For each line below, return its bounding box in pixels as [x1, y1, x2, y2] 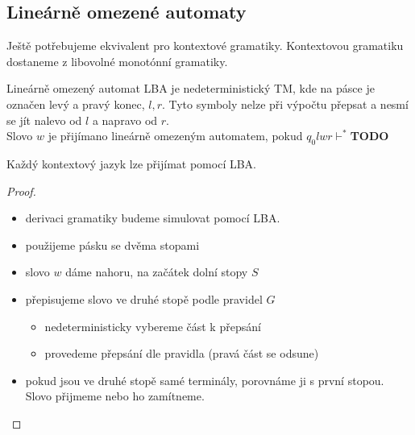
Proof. [6, 182, 36, 199]
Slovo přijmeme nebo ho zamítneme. [25, 387, 205, 404]
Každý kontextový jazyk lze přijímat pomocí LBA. [6, 155, 256, 172]
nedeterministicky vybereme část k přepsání [44, 317, 261, 334]
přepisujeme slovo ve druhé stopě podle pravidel [25, 290, 263, 307]
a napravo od [92, 111, 158, 128]
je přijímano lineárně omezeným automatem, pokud [48, 127, 303, 144]
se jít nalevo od [6, 111, 82, 128]
